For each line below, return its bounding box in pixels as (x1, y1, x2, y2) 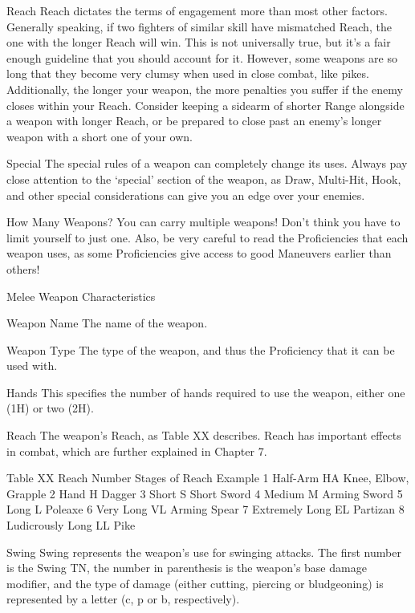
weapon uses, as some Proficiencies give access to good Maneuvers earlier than (6, 245, 392, 262)
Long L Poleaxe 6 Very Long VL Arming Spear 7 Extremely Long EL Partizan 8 (6, 501, 405, 518)
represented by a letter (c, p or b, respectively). (6, 591, 240, 607)
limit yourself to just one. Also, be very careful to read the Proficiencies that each (6, 229, 409, 246)
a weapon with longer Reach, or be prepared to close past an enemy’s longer (6, 112, 382, 129)
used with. (6, 357, 58, 374)
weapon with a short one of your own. (6, 128, 193, 144)
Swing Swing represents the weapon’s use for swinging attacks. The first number (6, 543, 401, 560)
